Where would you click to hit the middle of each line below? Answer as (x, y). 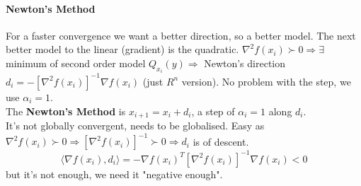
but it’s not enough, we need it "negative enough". (114, 174)
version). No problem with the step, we (266, 81)
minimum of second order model (76, 63)
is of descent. (221, 141)
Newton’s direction (245, 63)
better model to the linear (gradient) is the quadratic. (122, 49)
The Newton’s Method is (66, 111)
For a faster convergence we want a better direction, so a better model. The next (181, 35)
